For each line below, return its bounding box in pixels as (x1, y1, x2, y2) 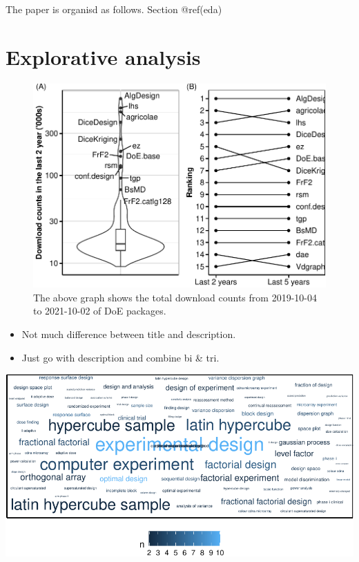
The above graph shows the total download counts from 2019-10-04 (33, 290, 317, 304)
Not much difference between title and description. (21, 327, 236, 341)
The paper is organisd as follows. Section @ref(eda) (6, 2, 222, 16)
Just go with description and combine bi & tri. (21, 350, 220, 364)
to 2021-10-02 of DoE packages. (33, 303, 166, 318)
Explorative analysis (6, 42, 201, 71)
